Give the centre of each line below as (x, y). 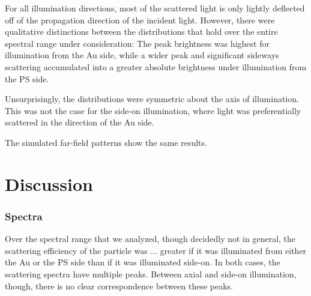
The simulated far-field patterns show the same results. (106, 142)
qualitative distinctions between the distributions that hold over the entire (141, 32)
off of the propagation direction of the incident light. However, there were (140, 20)
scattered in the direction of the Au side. (80, 122)
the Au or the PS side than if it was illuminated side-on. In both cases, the (143, 262)
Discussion (49, 183)
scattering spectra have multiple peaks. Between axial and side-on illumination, (151, 273)
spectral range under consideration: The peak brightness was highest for (137, 43)
